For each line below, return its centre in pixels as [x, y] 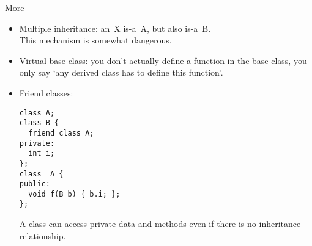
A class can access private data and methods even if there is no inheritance [160, 224]
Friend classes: [46, 92]
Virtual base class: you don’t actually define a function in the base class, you [163, 60]
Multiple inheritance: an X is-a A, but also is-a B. [115, 28]
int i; [42, 154]
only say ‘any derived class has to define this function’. [121, 72]
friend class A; [61, 133]
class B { [39, 123]
